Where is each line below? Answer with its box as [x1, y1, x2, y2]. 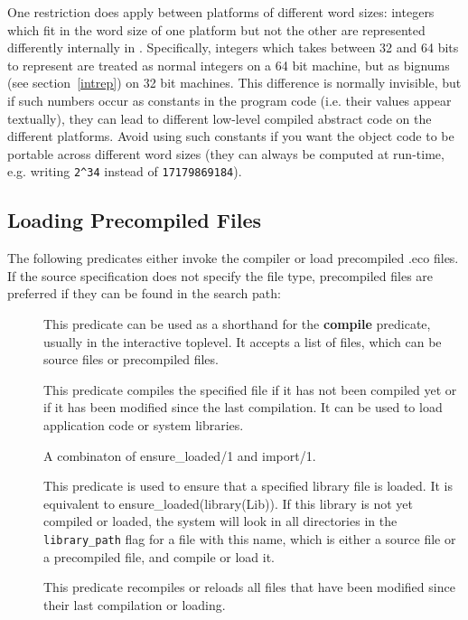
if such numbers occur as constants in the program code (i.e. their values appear [7, 90, 452, 109]
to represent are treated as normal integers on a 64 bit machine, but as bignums [7, 55, 450, 74]
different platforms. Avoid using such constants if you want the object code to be [7, 127, 454, 146]
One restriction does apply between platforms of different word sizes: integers [7, 3, 435, 21]
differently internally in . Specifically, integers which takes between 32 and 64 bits [7, 38, 459, 57]
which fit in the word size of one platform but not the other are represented [7, 20, 426, 39]
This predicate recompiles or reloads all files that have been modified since [43, 578, 455, 597]
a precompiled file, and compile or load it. [43, 547, 275, 566]
